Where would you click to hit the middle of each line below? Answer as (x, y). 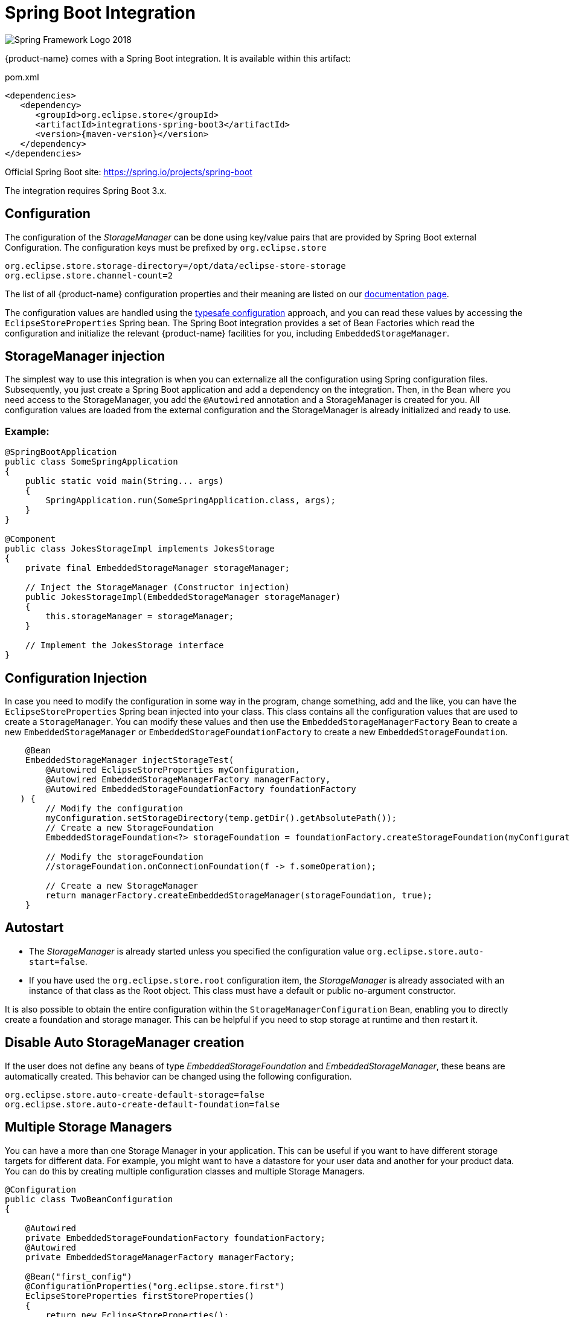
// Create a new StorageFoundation (130, 828)
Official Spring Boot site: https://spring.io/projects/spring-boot (129, 172)
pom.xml (22, 77)
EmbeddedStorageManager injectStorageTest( (130, 760)
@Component (30, 539)
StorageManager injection (85, 356)
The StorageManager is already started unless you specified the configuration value (197, 951)
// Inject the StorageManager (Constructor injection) (158, 588)
